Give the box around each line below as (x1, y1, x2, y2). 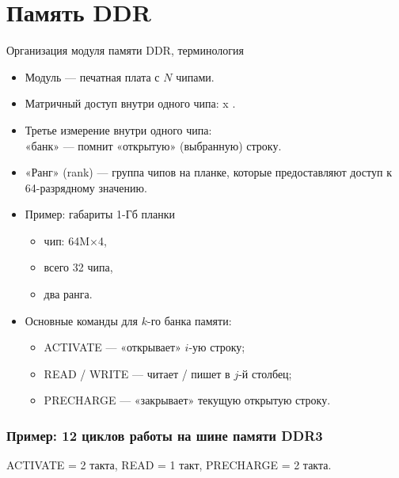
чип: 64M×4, (44, 232, 107, 248)
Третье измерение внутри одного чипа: (25, 121, 212, 138)
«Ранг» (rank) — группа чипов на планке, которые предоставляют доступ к (25, 164, 392, 180)
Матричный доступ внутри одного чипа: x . (25, 95, 236, 112)
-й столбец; (238, 365, 292, 381)
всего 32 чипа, (44, 259, 113, 275)
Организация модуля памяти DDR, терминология (6, 42, 244, 59)
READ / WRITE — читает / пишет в (44, 365, 230, 381)
